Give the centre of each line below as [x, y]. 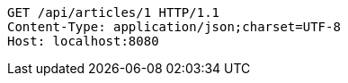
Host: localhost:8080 [83, 41]
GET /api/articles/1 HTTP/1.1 [114, 12]
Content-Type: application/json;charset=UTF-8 [174, 27]
